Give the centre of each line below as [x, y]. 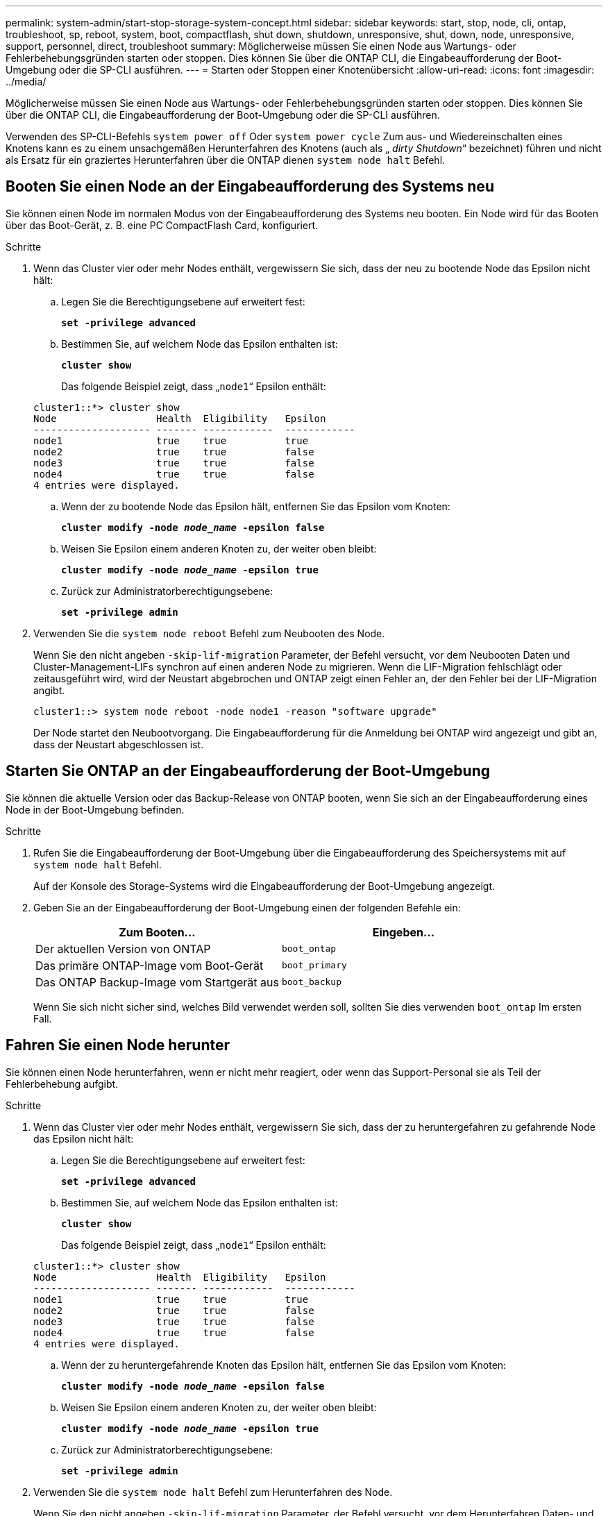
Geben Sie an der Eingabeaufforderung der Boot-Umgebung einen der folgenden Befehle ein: [247, 907]
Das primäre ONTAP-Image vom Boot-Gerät [150, 965]
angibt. [49, 690]
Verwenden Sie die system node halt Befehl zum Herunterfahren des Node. [213, 1492]
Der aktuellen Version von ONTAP [123, 949]
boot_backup [311, 982]
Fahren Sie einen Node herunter [118, 1045]
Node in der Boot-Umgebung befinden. [95, 809]
